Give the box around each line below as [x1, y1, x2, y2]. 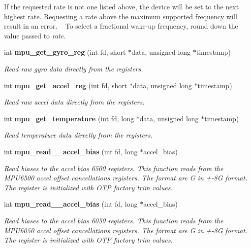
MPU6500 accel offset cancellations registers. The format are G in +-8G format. [4, 173, 248, 183]
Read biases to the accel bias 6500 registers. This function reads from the [4, 163, 223, 173]
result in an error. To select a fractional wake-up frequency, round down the [4, 21, 238, 31]
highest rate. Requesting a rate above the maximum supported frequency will [4, 11, 237, 21]
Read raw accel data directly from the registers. [4, 97, 145, 107]
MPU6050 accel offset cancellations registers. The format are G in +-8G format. [4, 225, 248, 235]
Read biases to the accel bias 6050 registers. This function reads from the [4, 215, 223, 225]
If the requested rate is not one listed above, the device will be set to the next [4, 1, 239, 11]
